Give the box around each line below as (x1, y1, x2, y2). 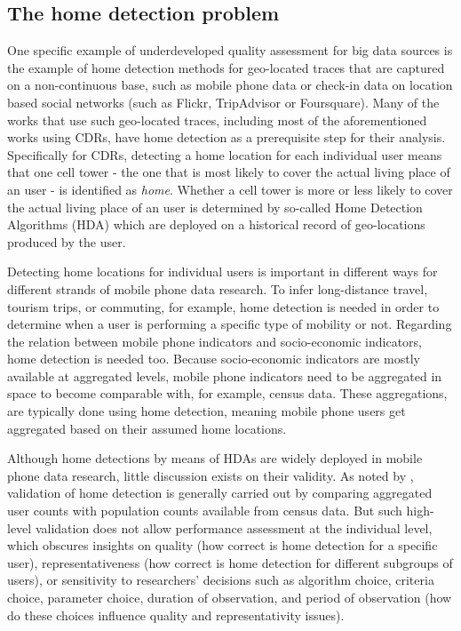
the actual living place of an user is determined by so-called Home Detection (7, 197, 423, 216)
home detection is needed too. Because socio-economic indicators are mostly (7, 349, 420, 368)
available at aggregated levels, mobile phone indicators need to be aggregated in (7, 366, 442, 385)
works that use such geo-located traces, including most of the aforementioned (7, 110, 427, 129)
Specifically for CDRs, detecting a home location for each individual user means (7, 145, 442, 164)
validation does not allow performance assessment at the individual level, (35, 518, 433, 537)
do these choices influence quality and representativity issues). (7, 605, 345, 624)
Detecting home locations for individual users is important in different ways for (7, 262, 438, 281)
